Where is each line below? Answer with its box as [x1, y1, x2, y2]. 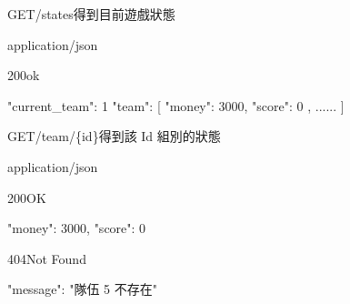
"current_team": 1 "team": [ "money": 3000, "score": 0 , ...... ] [7, 96, 345, 115]
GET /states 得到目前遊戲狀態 [7, 5, 175, 23]
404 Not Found [7, 248, 86, 268]
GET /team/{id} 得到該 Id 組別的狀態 [7, 127, 221, 146]
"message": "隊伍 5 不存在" [7, 279, 157, 299]
